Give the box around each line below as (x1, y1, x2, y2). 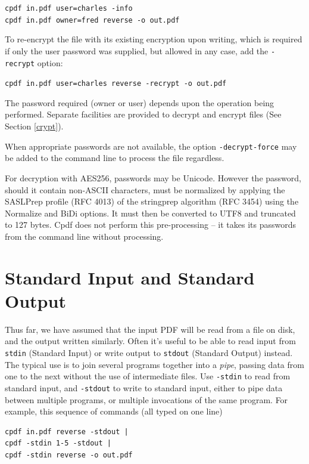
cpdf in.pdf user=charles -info (5, 4, 133, 13)
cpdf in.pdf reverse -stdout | (5, 427, 129, 436)
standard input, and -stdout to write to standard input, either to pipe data (5, 381, 283, 394)
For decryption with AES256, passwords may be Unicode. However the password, (5, 171, 301, 184)
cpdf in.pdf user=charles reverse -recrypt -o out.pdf (5, 79, 227, 88)
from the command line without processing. (5, 230, 164, 242)
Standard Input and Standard (5, 265, 255, 289)
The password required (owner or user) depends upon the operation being (5, 96, 274, 109)
